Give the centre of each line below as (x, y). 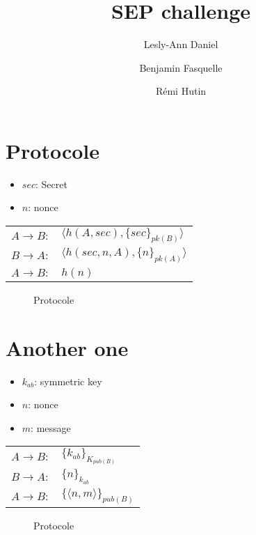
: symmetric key (68, 381)
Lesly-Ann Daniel (181, 44)
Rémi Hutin (181, 91)
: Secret (51, 184)
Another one (67, 347)
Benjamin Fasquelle (181, 67)
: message (51, 427)
